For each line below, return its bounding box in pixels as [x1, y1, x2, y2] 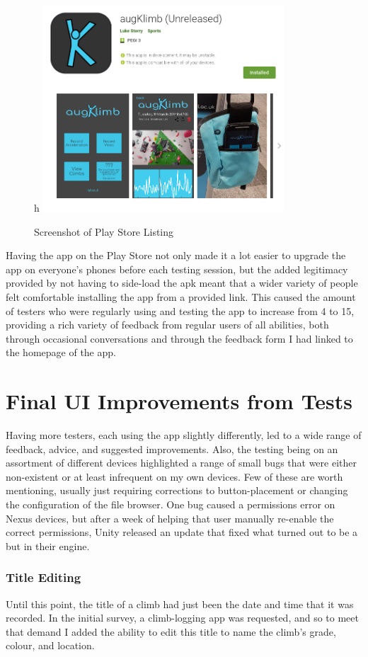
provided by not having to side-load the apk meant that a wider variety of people [6, 275, 358, 290]
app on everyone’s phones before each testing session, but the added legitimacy [6, 261, 348, 276]
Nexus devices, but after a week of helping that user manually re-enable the [6, 510, 334, 525]
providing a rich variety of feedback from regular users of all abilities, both [6, 317, 329, 332]
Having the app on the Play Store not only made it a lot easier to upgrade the [6, 248, 346, 263]
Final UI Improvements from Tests [6, 387, 353, 416]
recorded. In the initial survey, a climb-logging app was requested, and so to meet [6, 610, 359, 625]
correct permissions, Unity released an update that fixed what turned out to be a [6, 525, 358, 539]
